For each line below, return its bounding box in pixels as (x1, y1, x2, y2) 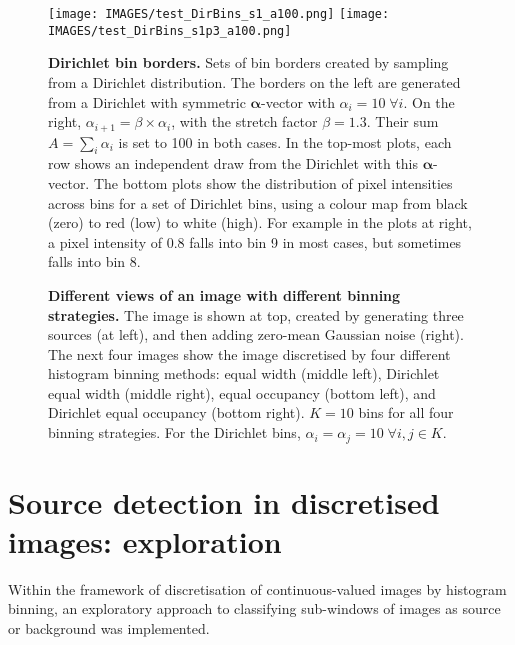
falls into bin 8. (48, 251, 141, 272)
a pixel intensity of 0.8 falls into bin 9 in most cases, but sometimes (48, 231, 462, 252)
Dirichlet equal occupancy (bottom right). (48, 402, 305, 423)
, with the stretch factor (171, 111, 318, 132)
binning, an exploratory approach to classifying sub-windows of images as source (8, 598, 501, 619)
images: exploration (8, 520, 282, 561)
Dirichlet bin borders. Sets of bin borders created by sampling (48, 52, 449, 73)
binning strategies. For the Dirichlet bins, (48, 422, 301, 443)
